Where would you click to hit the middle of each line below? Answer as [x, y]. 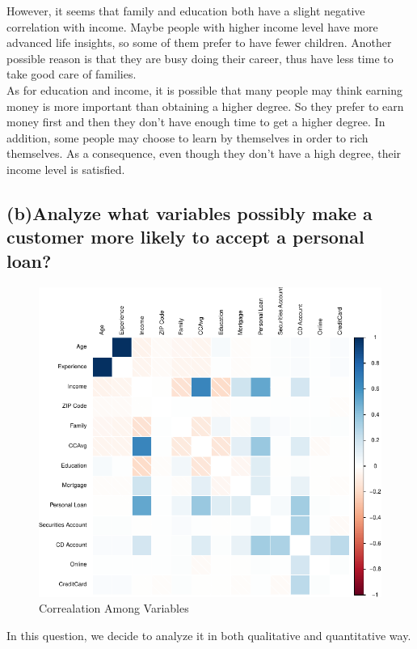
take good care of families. [72, 74]
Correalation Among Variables [114, 608]
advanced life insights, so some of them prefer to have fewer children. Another [199, 42]
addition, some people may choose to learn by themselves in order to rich [187, 137]
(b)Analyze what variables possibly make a [190, 212]
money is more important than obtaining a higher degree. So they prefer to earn [205, 106]
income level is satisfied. [66, 169]
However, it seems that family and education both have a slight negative [186, 11]
